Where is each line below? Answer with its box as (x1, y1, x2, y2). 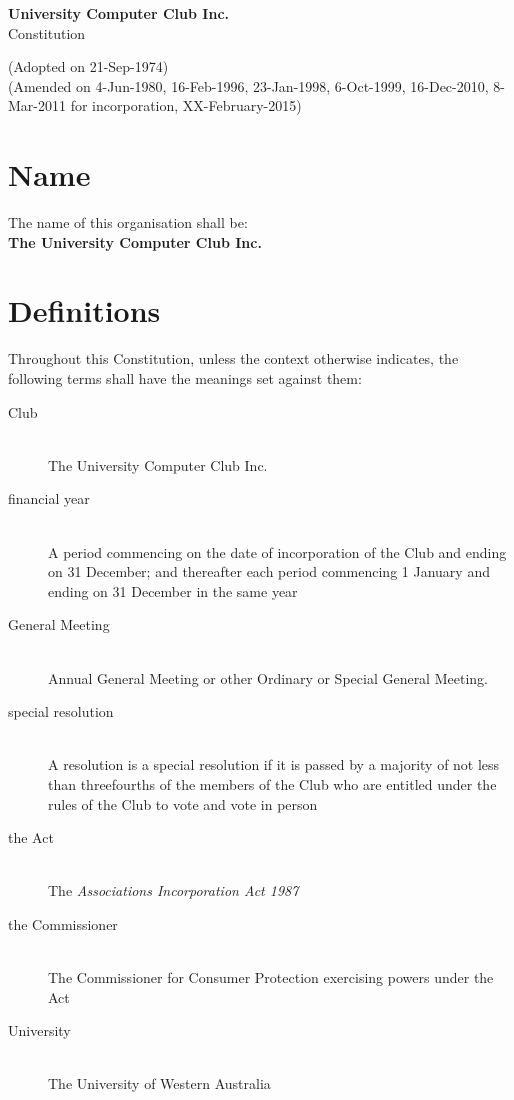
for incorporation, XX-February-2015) (70, 95, 302, 116)
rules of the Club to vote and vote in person (48, 793, 318, 814)
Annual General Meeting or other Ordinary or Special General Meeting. (48, 667, 488, 688)
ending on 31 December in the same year (48, 580, 298, 601)
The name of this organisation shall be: (8, 212, 248, 233)
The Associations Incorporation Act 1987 (48, 880, 299, 901)
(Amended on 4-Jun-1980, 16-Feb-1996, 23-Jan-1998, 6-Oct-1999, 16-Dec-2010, (8, 75, 489, 96)
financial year (8, 488, 90, 509)
